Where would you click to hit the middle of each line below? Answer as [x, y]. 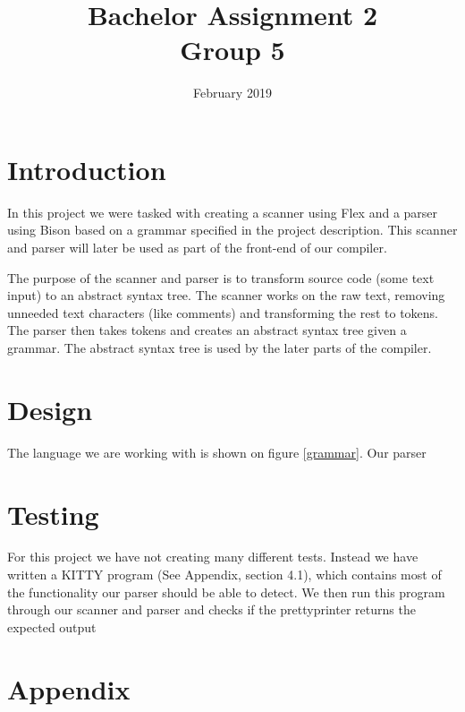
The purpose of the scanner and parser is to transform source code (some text [221, 277]
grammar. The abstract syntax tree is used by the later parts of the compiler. [220, 347]
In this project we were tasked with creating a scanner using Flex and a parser [223, 212]
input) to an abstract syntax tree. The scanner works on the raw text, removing [226, 295]
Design [50, 409]
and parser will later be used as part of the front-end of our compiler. [197, 248]
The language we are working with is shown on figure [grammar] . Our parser [217, 452]
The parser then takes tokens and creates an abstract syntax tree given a [207, 330]
